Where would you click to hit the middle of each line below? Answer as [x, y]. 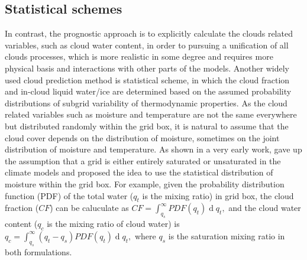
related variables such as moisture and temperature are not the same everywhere [151, 114]
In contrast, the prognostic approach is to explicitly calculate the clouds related [149, 33]
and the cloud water [265, 208]
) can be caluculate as [89, 208]
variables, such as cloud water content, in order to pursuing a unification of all [147, 45]
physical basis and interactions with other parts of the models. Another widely [147, 68]
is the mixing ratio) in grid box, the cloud [218, 195]
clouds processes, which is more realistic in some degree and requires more [139, 56]
